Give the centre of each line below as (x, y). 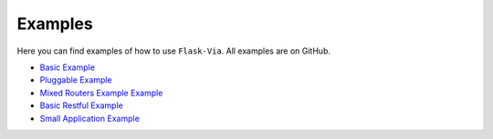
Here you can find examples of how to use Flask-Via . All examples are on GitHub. (173, 51)
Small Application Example (90, 118)
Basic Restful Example (81, 105)
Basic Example (68, 67)
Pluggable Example (76, 80)
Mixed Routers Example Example (101, 93)
